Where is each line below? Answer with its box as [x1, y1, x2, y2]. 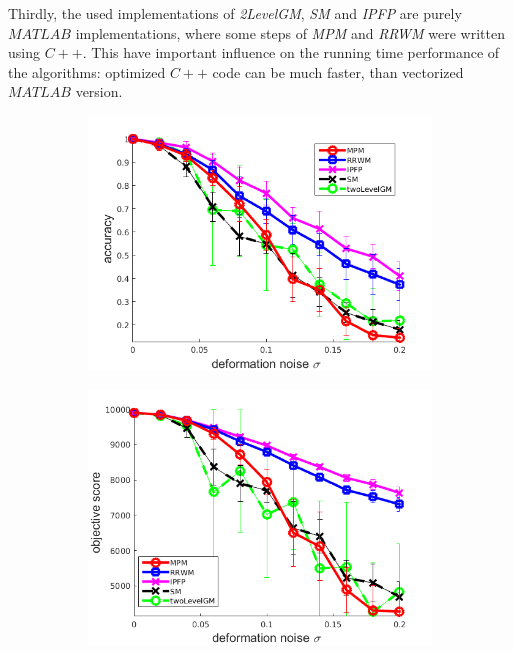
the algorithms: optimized [8, 61, 166, 82]
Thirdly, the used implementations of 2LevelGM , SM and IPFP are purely [8, 3, 462, 23]
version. [75, 81, 123, 102]
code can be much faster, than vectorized [212, 61, 464, 82]
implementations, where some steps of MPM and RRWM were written [75, 22, 505, 43]
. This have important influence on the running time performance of [82, 42, 500, 63]
